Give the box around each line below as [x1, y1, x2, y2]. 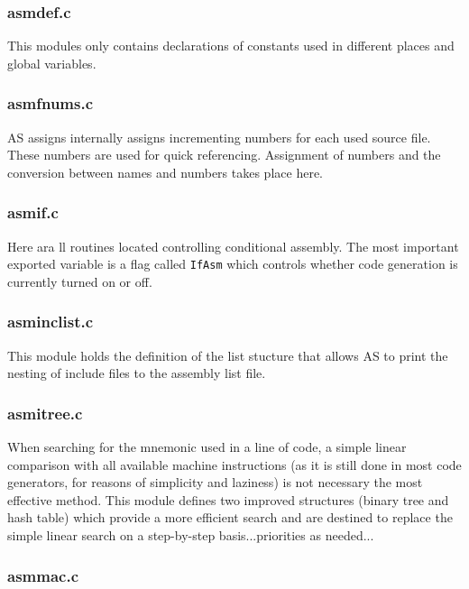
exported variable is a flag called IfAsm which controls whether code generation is [7, 254, 458, 273]
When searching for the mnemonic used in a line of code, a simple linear [7, 437, 407, 456]
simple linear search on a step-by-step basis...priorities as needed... [7, 526, 374, 545]
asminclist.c [7, 310, 94, 333]
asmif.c [7, 201, 59, 224]
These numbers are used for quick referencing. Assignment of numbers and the [7, 145, 441, 164]
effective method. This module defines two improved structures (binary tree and [7, 490, 449, 509]
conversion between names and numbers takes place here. [7, 162, 323, 181]
